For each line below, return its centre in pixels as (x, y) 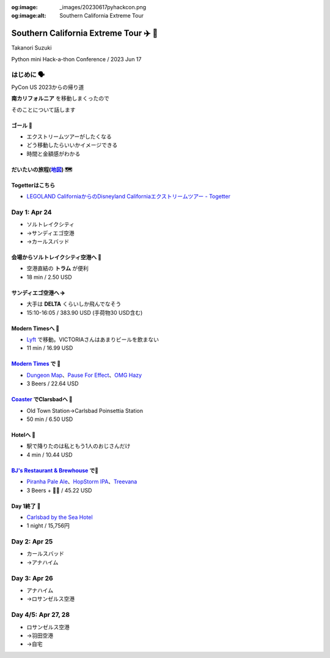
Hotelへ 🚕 (24, 435)
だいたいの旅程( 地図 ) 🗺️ (42, 169)
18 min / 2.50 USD (50, 277)
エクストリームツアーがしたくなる (69, 137)
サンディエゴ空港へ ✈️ (38, 293)
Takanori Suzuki (31, 48)
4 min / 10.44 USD (50, 455)
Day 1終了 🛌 (26, 506)
